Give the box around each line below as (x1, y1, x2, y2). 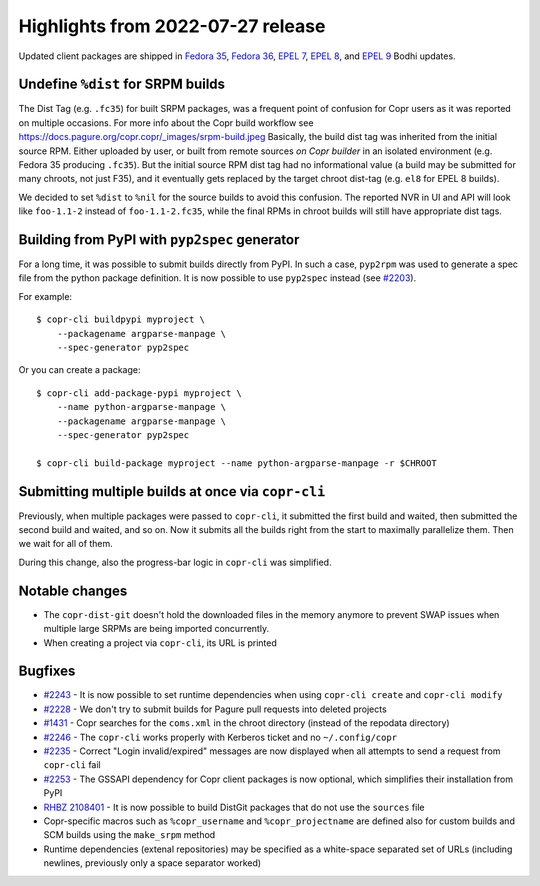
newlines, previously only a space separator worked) (43, 857, 262, 869)
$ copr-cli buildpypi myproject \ (36, 314, 205, 325)
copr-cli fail (43, 759, 101, 771)
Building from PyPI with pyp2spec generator (18, 231, 300, 248)
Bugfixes (18, 663, 76, 680)
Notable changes (18, 582, 128, 599)
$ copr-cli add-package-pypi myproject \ (36, 387, 242, 399)
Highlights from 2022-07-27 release (18, 15, 326, 37)
